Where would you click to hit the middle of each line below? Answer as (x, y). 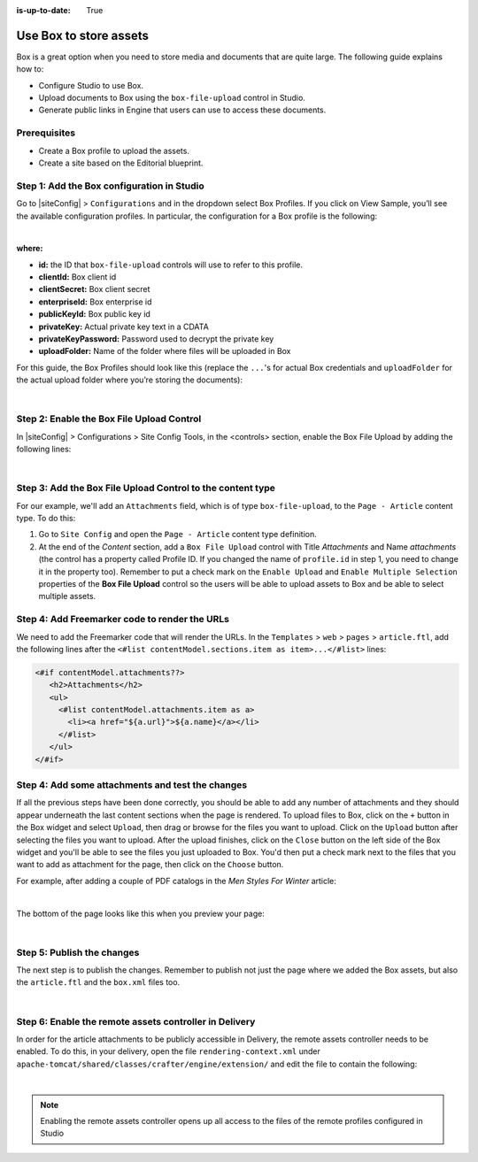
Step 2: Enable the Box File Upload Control (109, 419)
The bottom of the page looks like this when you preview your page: (140, 913)
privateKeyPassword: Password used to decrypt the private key (156, 339)
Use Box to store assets (83, 35)
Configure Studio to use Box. (91, 85)
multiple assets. (67, 596)
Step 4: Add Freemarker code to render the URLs (123, 619)
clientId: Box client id (77, 277)
